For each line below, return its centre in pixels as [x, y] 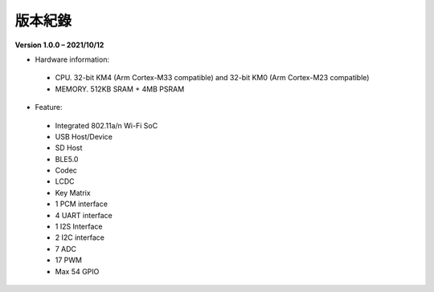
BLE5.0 [67, 159]
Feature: [49, 107]
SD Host [69, 148]
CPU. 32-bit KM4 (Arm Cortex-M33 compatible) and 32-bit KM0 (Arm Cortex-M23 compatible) [212, 78]
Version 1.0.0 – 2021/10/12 [59, 45]
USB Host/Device [84, 136]
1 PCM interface [82, 204]
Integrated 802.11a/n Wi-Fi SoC [106, 125]
